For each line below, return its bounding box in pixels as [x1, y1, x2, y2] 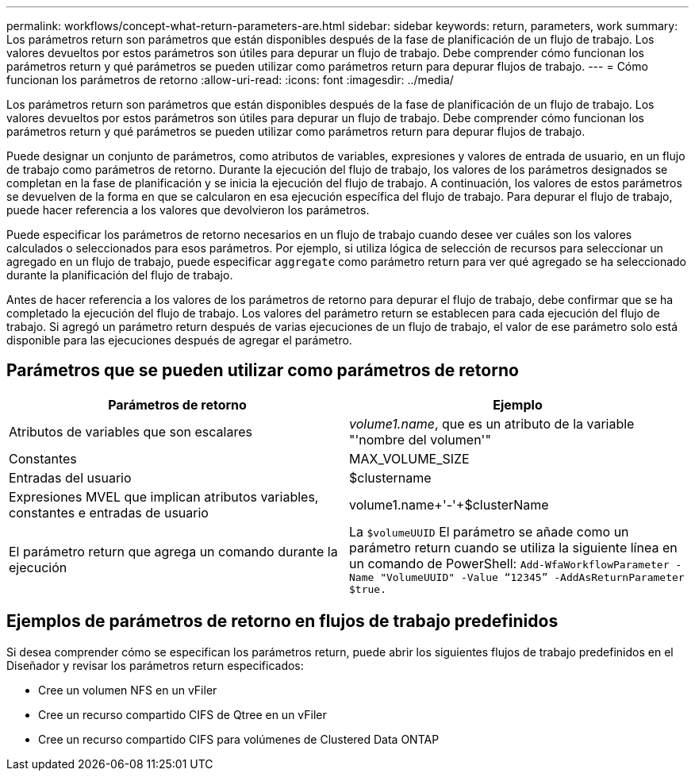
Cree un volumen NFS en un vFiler [38, 683, 217, 697]
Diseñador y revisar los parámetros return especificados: [6, 658, 304, 672]
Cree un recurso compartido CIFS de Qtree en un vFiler [38, 707, 327, 721]
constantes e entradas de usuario [9, 504, 209, 521]
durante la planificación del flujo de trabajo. [6, 268, 233, 282]
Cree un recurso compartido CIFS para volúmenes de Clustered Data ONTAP [38, 732, 440, 746]
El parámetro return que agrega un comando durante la [9, 543, 338, 560]
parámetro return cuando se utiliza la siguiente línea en [349, 539, 678, 556]
